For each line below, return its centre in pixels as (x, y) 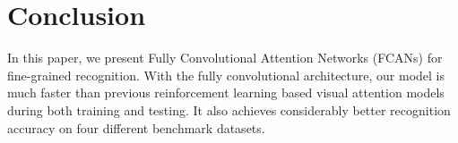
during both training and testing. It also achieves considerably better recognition (229, 109)
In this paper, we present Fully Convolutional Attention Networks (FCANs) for (225, 58)
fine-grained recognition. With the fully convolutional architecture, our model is (226, 75)
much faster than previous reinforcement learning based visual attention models (226, 93)
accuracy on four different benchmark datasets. (136, 127)
